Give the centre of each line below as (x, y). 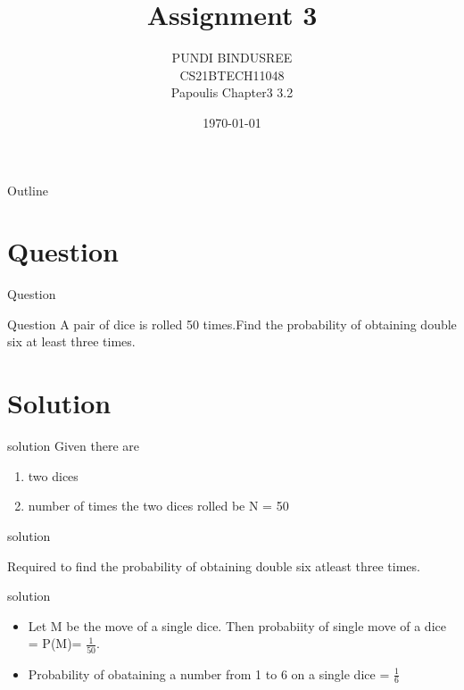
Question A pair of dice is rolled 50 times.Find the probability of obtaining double (232, 324)
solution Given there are (74, 446)
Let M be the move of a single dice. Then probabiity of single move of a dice (237, 625)
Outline (28, 190)
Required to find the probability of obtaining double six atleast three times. (214, 565)
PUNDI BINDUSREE (232, 58)
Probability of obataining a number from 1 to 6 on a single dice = (209, 673)
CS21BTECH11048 (232, 75)
